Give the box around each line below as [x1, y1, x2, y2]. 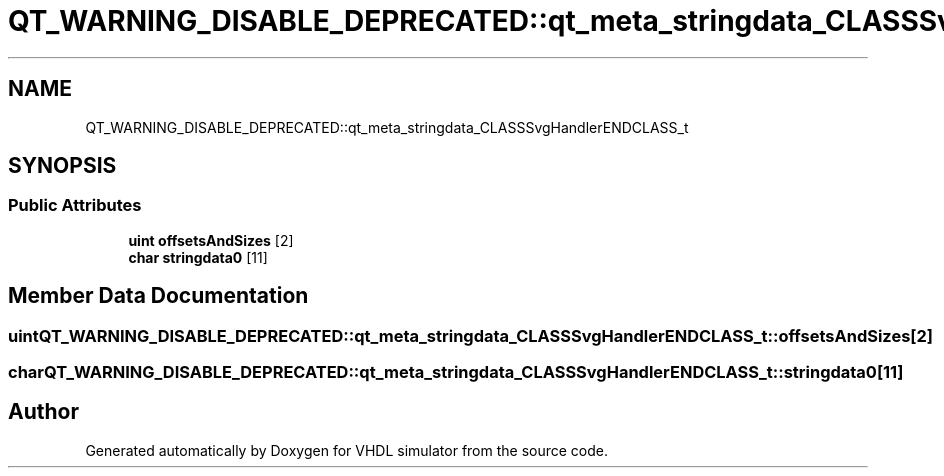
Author [8, 399, 79, 425]
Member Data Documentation [8, 283, 309, 309]
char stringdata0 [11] [128, 248, 268, 266]
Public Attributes [8, 195, 142, 216]
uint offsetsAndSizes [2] [128, 231, 294, 249]
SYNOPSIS [8, 153, 117, 179]
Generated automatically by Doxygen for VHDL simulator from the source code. [85, 441, 609, 459]
